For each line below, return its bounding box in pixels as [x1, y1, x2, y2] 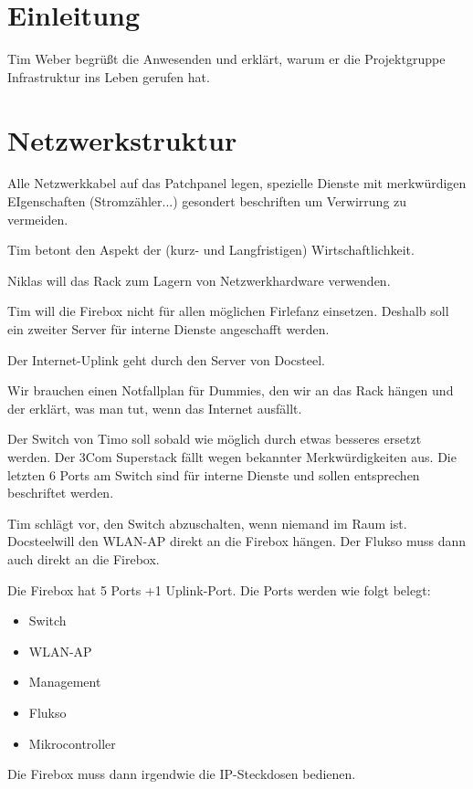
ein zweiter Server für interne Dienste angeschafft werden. [7, 320, 330, 338]
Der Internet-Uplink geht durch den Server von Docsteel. [7, 350, 325, 369]
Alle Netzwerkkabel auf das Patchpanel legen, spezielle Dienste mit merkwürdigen [7, 174, 467, 193]
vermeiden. [7, 209, 68, 228]
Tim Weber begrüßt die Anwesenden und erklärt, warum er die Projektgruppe [7, 49, 446, 68]
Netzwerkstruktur [7, 121, 237, 158]
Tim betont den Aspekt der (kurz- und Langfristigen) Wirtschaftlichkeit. [7, 240, 415, 259]
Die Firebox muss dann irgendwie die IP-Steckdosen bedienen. [7, 764, 356, 784]
